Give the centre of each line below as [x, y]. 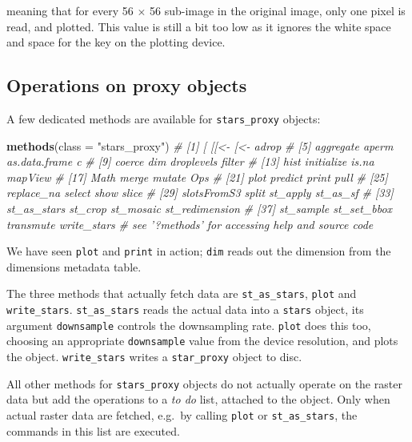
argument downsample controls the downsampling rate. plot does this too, [189, 325]
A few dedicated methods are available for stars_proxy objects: [164, 118]
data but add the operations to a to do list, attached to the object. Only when [198, 399]
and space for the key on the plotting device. [116, 42]
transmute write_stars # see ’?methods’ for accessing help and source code [190, 224]
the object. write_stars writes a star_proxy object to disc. [154, 357]
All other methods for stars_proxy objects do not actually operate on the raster [204, 383]
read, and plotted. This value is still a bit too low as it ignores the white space [199, 26]
